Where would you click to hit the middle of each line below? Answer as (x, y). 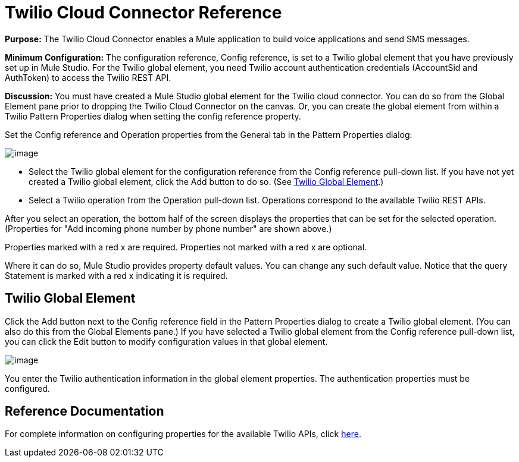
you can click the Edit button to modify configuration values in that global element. (166, 341)
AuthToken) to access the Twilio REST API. (88, 77)
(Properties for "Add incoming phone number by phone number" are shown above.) (168, 228)
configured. (27, 388)
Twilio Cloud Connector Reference (143, 12)
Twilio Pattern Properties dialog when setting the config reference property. (153, 116)
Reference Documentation (85, 411)
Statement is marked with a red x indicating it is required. (116, 275)
